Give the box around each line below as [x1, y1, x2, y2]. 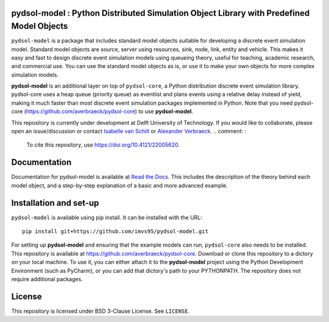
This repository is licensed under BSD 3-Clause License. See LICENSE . [11, 307, 190, 315]
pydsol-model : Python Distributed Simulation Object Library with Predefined [11, 8, 310, 18]
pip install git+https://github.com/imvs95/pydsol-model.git [22, 228, 208, 234]
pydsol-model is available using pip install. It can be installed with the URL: [11, 214, 202, 221]
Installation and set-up [11, 198, 99, 208]
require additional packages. [11, 275, 83, 282]
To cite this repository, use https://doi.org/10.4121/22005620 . [26, 141, 180, 149]
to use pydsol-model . [138, 108, 193, 115]
